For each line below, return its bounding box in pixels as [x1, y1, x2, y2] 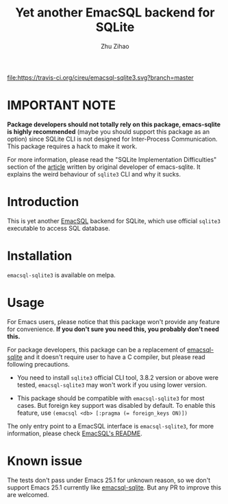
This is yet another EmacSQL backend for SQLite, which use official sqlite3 [7, 216, 221, 225]
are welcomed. [7, 490, 49, 499]
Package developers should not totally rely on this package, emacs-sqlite [7, 120, 221, 128]
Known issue [7, 453, 83, 468]
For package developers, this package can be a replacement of [7, 345, 186, 354]
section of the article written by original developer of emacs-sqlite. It [7, 163, 201, 171]
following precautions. [7, 360, 70, 368]
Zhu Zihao [100, 42, 130, 50]
